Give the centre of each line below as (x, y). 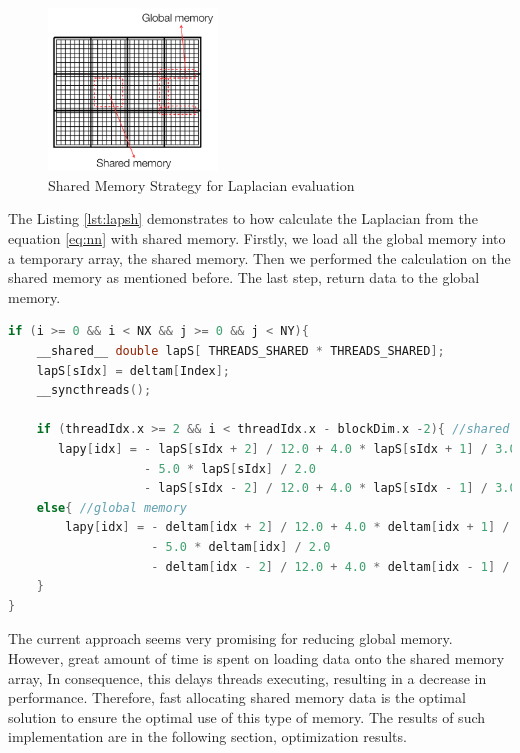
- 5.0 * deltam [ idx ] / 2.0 (241, 546)
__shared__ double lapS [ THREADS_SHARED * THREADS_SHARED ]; (240, 351)
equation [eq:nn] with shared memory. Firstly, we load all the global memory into (257, 238)
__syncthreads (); (94, 390)
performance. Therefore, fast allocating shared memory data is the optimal (237, 697)
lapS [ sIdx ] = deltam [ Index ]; (133, 370)
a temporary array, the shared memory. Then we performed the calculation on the (259, 257)
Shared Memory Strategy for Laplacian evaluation (201, 184)
